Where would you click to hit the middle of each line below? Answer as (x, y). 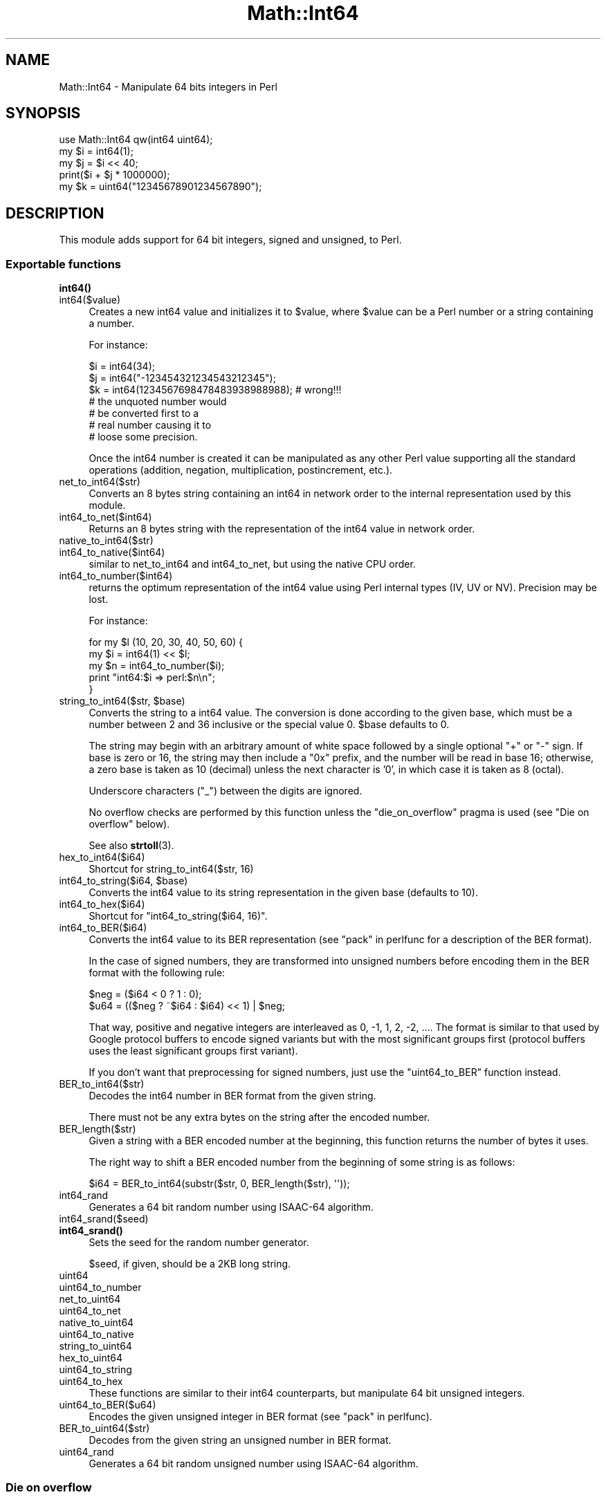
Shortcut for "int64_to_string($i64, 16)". (178, 916)
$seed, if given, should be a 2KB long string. (190, 1264)
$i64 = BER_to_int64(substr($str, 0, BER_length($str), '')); (219, 1184)
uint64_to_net (90, 1311)
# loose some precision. (143, 437)
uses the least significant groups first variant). (193, 1051)
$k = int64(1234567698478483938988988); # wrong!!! (215, 390)
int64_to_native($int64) (112, 552)
